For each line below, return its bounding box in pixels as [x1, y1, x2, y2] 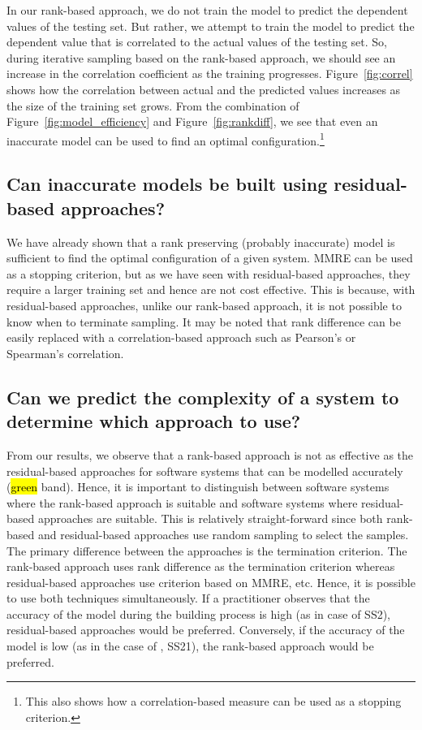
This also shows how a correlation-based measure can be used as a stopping [25, 693, 402, 710]
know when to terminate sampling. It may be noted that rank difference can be [6, 313, 401, 330]
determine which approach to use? [6, 408, 301, 434]
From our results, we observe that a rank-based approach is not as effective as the [6, 446, 414, 463]
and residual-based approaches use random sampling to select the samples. [37, 525, 409, 542]
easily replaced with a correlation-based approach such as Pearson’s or [6, 329, 356, 346]
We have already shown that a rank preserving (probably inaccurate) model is [6, 233, 395, 250]
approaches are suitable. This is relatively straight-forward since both [37, 510, 383, 527]
